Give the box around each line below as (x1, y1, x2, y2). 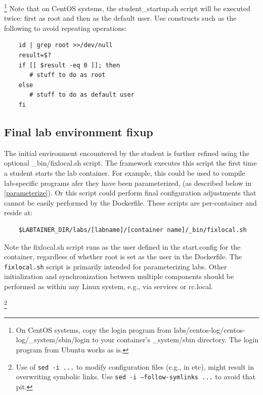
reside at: (4, 207, 33, 218)
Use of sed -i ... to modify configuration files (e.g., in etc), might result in (16, 361, 254, 372)
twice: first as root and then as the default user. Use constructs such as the (4, 13, 237, 23)
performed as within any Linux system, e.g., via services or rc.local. (4, 281, 213, 291)
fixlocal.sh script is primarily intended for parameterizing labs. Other (4, 261, 227, 271)
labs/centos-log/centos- (173, 324, 245, 335)
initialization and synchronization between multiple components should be (4, 271, 234, 282)
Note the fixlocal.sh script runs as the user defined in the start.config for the (4, 241, 241, 252)
